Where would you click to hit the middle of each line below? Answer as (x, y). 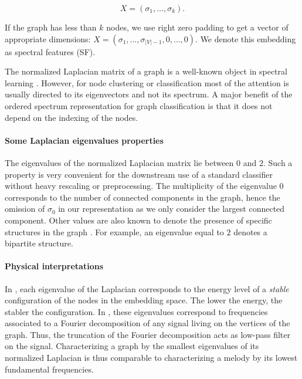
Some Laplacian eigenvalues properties (84, 140)
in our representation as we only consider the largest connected (172, 209)
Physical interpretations (54, 266)
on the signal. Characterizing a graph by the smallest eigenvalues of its (132, 346)
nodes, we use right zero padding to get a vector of (197, 27)
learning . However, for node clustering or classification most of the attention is (147, 82)
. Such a (278, 162)
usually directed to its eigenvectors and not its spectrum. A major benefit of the (149, 94)
